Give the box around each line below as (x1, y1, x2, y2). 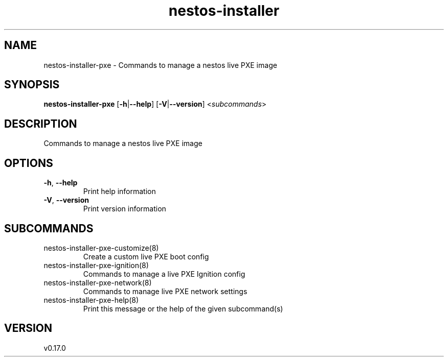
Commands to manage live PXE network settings (83, 286, 248, 296)
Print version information (83, 204, 166, 213)
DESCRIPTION (4, 117, 77, 130)
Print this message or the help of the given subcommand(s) (83, 304, 283, 313)
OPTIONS (4, 156, 53, 170)
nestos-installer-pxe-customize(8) (43, 243, 159, 252)
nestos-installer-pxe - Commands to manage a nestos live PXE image (43, 60, 277, 69)
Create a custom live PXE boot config (83, 252, 209, 261)
